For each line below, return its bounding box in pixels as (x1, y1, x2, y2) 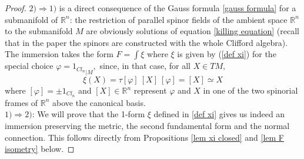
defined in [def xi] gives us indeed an (153, 108, 285, 120)
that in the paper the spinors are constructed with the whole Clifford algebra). (5, 36, 288, 48)
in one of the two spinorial (203, 84, 298, 97)
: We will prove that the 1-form (32, 108, 145, 120)
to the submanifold (5, 25, 73, 37)
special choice (5, 59, 54, 72)
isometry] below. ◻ (5, 143, 75, 155)
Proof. (5, 2, 26, 14)
